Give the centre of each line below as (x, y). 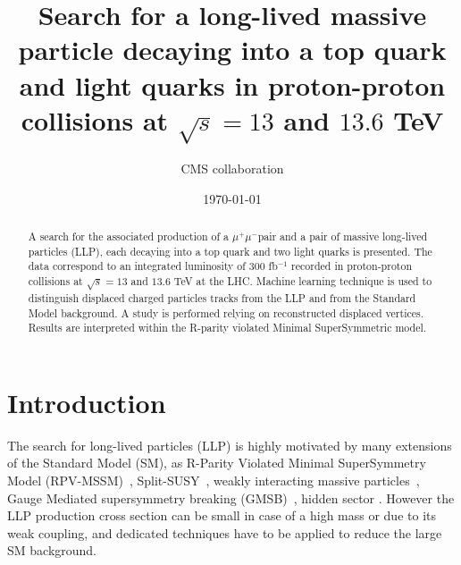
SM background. (52, 550)
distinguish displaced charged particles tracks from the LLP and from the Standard (222, 297)
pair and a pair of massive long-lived (343, 236)
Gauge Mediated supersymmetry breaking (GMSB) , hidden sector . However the (231, 498)
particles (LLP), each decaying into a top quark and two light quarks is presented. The (230, 251)
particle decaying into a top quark (232, 50)
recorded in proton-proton (352, 266)
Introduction (87, 402)
